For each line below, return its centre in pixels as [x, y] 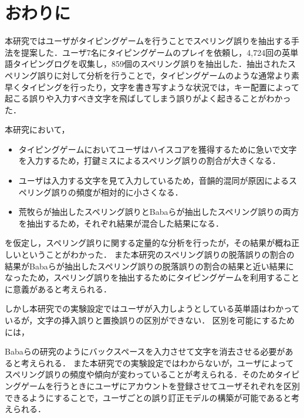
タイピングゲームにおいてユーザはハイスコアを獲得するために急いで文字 [158, 149]
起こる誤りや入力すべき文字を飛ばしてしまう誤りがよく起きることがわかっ [148, 98]
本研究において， [37, 129]
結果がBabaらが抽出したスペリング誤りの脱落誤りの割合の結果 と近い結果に [149, 266]
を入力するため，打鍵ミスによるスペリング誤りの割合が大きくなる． [149, 161]
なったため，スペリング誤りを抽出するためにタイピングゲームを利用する [144, 277]
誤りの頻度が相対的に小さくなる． [117, 192]
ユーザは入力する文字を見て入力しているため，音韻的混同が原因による [153, 181]
